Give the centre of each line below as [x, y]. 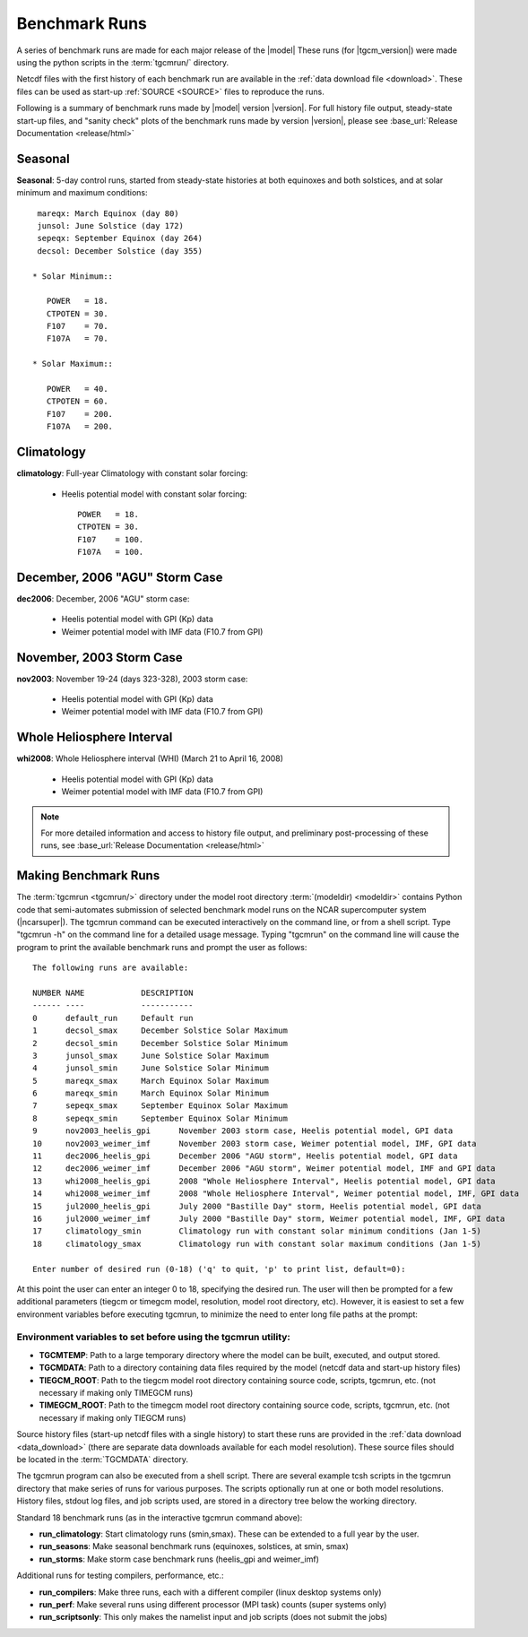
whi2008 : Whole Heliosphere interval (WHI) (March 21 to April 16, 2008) [150, 758]
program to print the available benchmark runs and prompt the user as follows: [162, 947]
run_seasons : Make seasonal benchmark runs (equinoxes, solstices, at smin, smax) [194, 1546]
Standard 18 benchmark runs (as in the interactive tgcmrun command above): [160, 1517]
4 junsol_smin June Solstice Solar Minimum [151, 1068]
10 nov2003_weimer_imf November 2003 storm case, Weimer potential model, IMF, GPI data [255, 1143]
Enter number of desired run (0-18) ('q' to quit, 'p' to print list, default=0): [219, 1269]
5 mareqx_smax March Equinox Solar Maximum [151, 1081]
